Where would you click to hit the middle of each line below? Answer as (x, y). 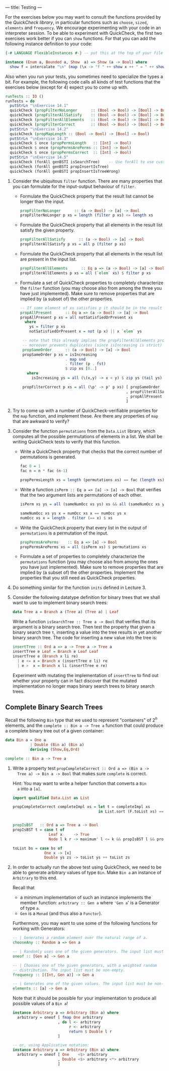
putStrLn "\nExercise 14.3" (39, 139)
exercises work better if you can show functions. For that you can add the (80, 38)
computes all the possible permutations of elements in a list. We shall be (87, 437)
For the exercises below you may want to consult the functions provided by (83, 17)
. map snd (75, 359)
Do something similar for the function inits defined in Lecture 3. (79, 588)
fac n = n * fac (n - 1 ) (44, 471)
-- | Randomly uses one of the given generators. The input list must (88, 952)
